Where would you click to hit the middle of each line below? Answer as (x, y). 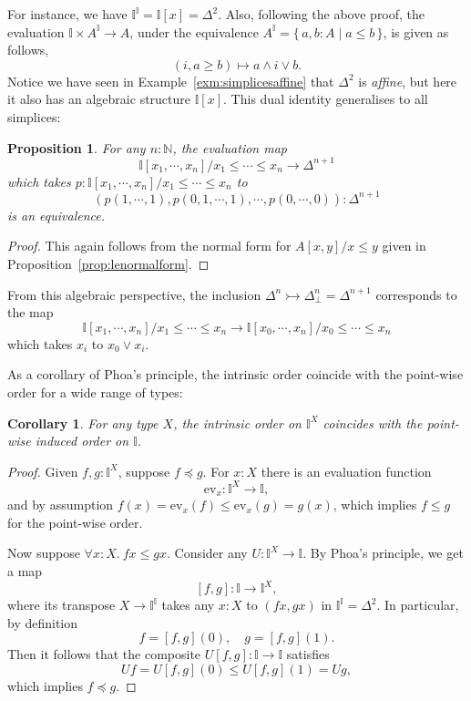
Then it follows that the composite (104, 654)
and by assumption (61, 505)
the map (31, 312)
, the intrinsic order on (237, 423)
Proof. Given (43, 471)
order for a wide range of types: (95, 392)
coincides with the (373, 423)
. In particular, (418, 605)
